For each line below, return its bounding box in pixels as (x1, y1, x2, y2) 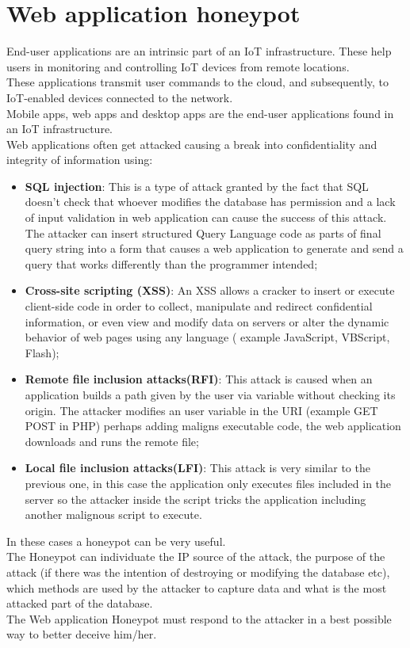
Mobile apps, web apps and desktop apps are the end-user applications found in (6, 105, 394, 121)
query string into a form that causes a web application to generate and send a (25, 240, 404, 257)
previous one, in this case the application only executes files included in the (25, 475, 392, 491)
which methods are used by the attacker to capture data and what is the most (6, 579, 387, 596)
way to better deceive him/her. (6, 626, 157, 642)
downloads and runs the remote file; (25, 433, 199, 449)
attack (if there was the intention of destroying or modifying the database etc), (6, 563, 390, 580)
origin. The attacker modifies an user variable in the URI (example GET (25, 402, 378, 418)
